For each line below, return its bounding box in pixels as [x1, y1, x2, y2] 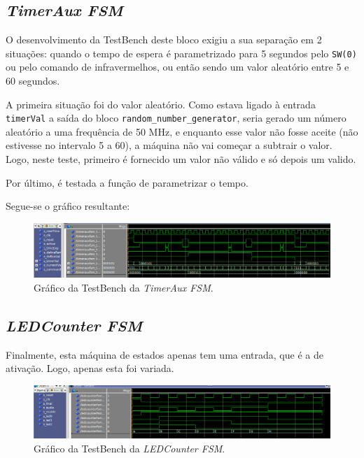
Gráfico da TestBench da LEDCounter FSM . [34, 441, 225, 455]
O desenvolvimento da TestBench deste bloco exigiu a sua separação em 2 [6, 32, 322, 47]
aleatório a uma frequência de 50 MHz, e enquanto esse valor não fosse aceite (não [6, 124, 358, 138]
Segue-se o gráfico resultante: [6, 199, 130, 213]
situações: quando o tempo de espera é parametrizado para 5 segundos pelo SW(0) [6, 45, 357, 60]
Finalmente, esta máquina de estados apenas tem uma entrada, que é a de [6, 347, 323, 362]
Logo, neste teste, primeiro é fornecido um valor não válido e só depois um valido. [6, 152, 356, 166]
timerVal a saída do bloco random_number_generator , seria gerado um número [6, 110, 346, 125]
